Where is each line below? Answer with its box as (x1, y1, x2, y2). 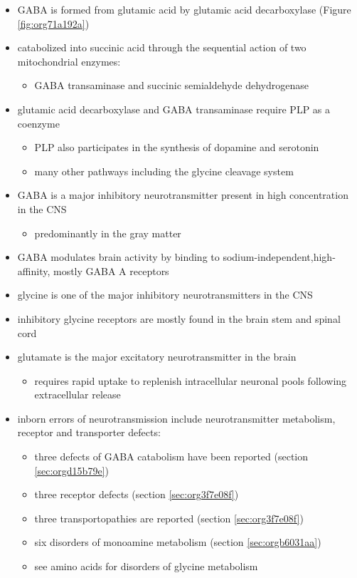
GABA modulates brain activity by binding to (17, 249, 220, 264)
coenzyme (17, 115, 60, 130)
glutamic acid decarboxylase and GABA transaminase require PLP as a (17, 101, 331, 116)
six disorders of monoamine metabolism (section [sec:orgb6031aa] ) (34, 535, 321, 549)
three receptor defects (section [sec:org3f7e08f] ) (34, 487, 239, 502)
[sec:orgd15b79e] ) (34, 463, 109, 478)
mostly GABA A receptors (53, 263, 169, 278)
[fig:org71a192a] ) (17, 16, 90, 31)
